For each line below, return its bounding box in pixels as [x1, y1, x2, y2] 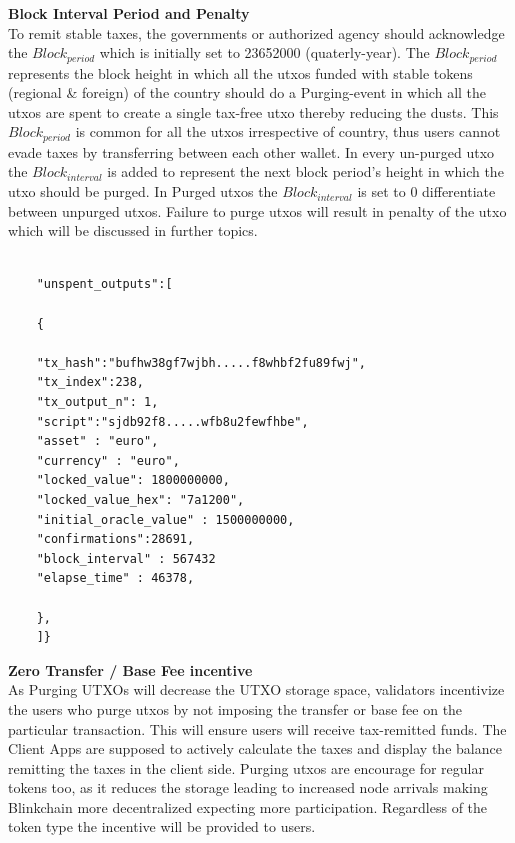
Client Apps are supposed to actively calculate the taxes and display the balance [8, 738, 502, 759]
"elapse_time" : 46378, [36, 571, 195, 586]
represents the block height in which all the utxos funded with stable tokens [8, 62, 473, 83]
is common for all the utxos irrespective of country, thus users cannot [75, 121, 501, 142]
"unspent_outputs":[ [36, 277, 173, 292]
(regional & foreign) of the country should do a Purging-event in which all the [8, 82, 487, 103]
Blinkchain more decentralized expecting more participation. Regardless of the [8, 796, 488, 817]
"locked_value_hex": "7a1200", [36, 492, 245, 507]
